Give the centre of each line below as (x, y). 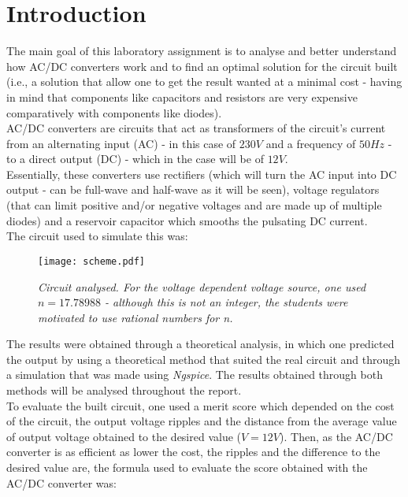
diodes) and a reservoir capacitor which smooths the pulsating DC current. (187, 220)
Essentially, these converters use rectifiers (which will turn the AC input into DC (202, 174)
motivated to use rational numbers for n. (135, 317)
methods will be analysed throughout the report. (124, 390)
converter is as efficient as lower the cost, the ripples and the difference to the (193, 452)
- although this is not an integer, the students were (226, 302)
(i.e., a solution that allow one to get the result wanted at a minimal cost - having (204, 82)
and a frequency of (311, 143)
